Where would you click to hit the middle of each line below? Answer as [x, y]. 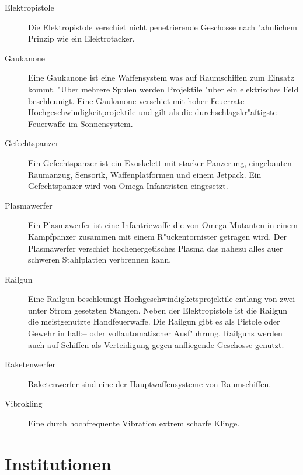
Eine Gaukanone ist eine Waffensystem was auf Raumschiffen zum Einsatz [161, 78]
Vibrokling [24, 403]
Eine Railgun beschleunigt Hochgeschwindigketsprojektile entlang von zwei [162, 299]
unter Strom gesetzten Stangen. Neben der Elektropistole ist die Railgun [158, 310]
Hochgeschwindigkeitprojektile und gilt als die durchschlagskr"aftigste [152, 112]
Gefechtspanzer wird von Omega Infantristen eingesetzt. [128, 186]
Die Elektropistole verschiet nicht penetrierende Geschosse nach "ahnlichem [163, 27]
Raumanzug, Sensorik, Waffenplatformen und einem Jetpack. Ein [145, 174]
